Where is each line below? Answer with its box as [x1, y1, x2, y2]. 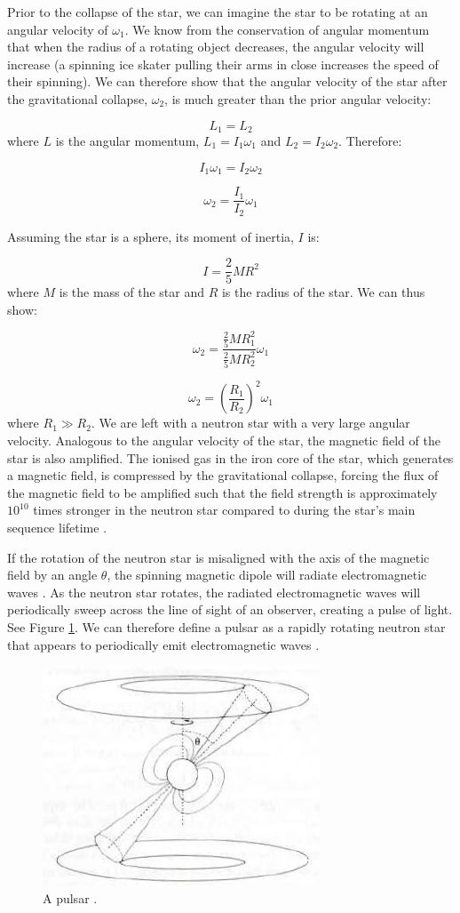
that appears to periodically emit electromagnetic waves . [7, 635, 320, 653]
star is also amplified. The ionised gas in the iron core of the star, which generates [7, 448, 454, 467]
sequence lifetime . [7, 517, 107, 536]
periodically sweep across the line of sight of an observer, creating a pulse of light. [7, 600, 453, 619]
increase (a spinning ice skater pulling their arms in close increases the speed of [7, 54, 439, 73]
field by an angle [7, 565, 98, 584]
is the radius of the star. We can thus [221, 283, 425, 301]
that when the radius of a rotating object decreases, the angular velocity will [7, 37, 424, 56]
